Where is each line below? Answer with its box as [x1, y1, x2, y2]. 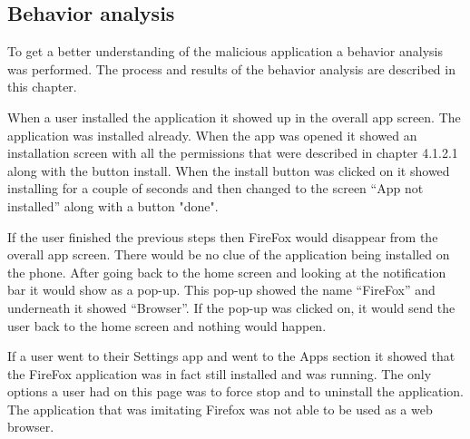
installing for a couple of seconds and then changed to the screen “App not [7, 179, 424, 198]
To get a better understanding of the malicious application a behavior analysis [7, 42, 443, 61]
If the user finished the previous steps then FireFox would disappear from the [7, 227, 438, 246]
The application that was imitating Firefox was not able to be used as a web [7, 399, 433, 418]
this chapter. [7, 77, 77, 96]
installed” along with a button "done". [7, 196, 219, 215]
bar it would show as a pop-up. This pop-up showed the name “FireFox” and [7, 280, 436, 299]
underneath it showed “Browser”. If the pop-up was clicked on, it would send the [7, 298, 455, 317]
